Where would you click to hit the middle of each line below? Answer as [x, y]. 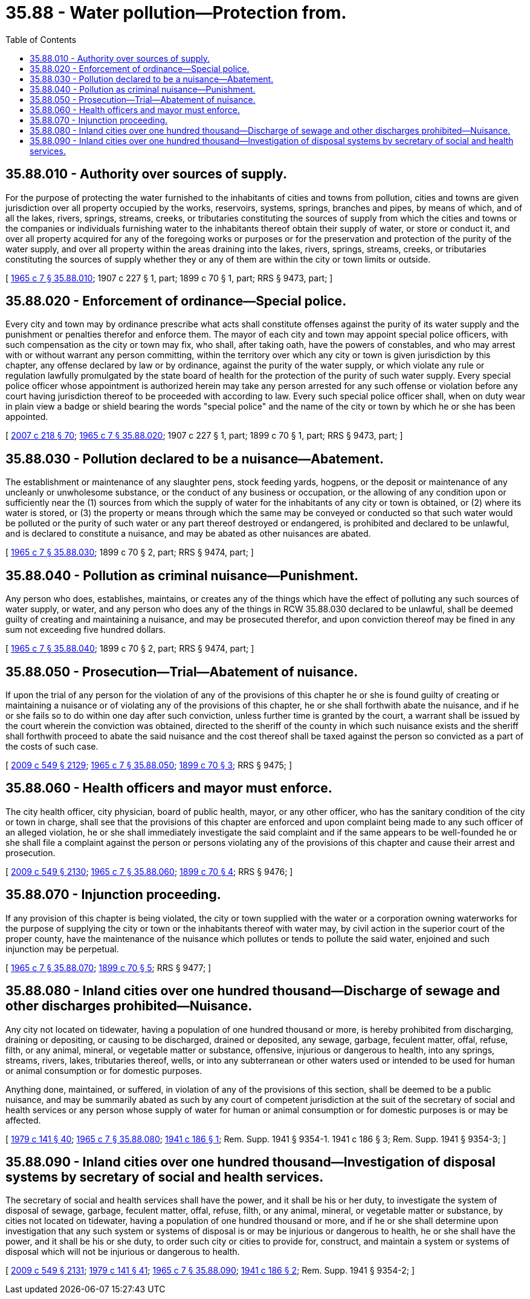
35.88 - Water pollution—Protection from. [176, 13]
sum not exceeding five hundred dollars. [86, 630]
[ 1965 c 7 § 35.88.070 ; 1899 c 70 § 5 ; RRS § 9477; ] [108, 967]
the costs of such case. [52, 746]
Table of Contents [41, 39]
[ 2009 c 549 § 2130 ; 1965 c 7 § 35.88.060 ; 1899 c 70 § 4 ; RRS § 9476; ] [149, 871]
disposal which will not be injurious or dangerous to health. [123, 1252]
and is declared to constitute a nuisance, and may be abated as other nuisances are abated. [188, 534]
